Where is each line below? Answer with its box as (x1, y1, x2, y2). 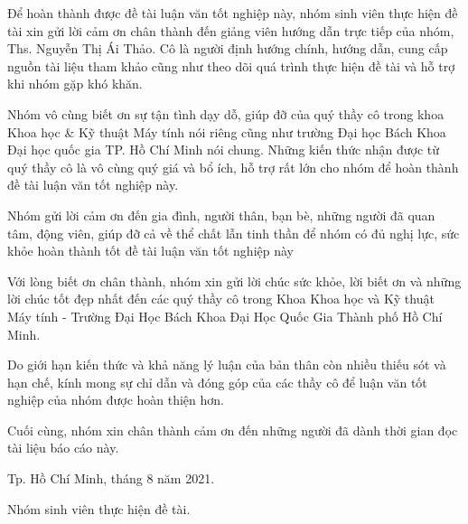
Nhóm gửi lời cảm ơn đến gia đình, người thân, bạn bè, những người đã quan (7, 205, 435, 224)
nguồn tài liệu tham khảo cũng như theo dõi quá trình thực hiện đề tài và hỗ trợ (7, 56, 455, 75)
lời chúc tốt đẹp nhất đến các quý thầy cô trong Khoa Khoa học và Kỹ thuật (7, 289, 435, 308)
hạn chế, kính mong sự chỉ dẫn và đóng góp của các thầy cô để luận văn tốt (7, 372, 427, 391)
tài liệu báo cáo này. (7, 438, 119, 457)
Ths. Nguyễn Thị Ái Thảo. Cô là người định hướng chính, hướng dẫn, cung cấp (7, 39, 448, 58)
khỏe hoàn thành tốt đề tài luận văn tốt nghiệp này (7, 241, 294, 260)
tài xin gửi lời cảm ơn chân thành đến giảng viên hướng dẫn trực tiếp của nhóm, (7, 21, 454, 40)
